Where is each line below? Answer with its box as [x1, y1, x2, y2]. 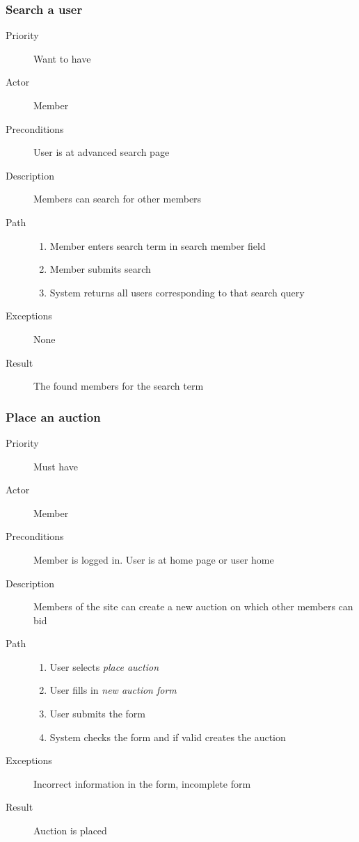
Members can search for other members [33, 191, 202, 206]
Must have [33, 459, 78, 473]
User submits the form [49, 706, 145, 721]
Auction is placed [33, 823, 107, 838]
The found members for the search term [33, 379, 204, 393]
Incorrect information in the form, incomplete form [33, 776, 251, 791]
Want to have [33, 51, 91, 65]
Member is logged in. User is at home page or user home [33, 552, 274, 566]
